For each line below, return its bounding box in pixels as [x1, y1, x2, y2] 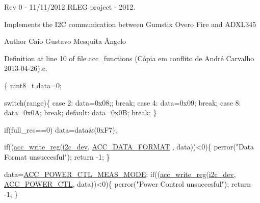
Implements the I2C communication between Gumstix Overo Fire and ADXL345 [4, 18, 256, 29]
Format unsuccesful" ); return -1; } [4, 151, 110, 162]
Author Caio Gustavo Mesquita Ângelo [4, 36, 126, 46]
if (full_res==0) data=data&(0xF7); [4, 124, 117, 135]
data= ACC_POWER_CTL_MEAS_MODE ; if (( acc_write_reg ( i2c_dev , [4, 168, 236, 179]
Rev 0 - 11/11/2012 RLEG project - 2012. [4, 2, 136, 12]
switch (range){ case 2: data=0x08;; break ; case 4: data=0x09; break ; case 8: [4, 97, 241, 108]
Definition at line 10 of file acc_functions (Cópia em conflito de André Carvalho [4, 53, 254, 63]
